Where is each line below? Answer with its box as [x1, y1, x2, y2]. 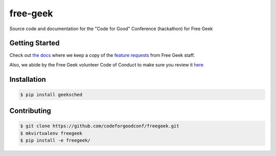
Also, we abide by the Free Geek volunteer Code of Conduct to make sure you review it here [9, 61, 204, 68]
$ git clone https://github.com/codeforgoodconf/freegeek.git [20, 123, 179, 129]
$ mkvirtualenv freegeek [20, 130, 83, 136]
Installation [9, 75, 46, 84]
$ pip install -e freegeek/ [20, 138, 90, 143]
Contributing [9, 106, 51, 115]
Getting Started [9, 39, 60, 48]
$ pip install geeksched [20, 92, 83, 97]
